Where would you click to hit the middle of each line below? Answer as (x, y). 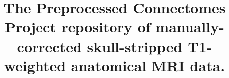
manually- (190, 27)
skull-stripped (135, 46)
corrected (49, 46)
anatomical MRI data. (148, 65)
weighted (35, 65)
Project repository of (78, 27)
